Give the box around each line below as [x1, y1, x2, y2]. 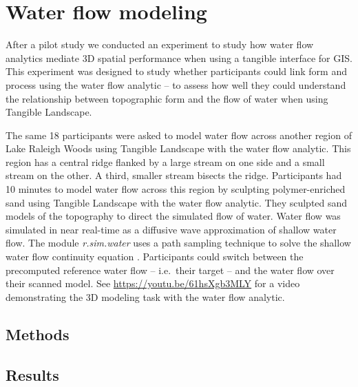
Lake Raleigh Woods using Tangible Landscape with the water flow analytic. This [6, 141, 351, 156]
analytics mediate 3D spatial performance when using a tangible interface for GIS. [6, 50, 352, 65]
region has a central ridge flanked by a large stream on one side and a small [6, 154, 325, 169]
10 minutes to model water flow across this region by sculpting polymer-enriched [6, 182, 346, 196]
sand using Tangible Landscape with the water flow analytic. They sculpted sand [6, 195, 348, 209]
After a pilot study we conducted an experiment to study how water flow [6, 37, 314, 52]
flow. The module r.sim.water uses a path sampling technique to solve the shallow [6, 236, 351, 250]
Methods [6, 323, 70, 344]
